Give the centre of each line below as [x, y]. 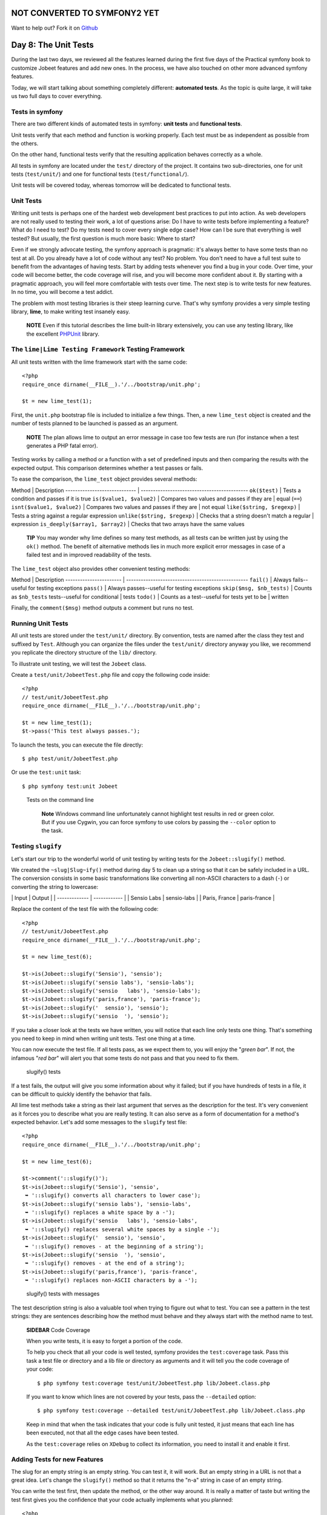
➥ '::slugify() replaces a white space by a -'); [100, 1212]
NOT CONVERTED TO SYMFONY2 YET [85, 13]
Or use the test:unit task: [46, 772]
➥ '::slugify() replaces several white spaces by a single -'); [123, 1229]
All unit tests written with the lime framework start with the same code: [99, 362]
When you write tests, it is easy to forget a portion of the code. [104, 1341]
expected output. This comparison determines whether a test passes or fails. [107, 468]
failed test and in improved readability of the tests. [89, 555]
